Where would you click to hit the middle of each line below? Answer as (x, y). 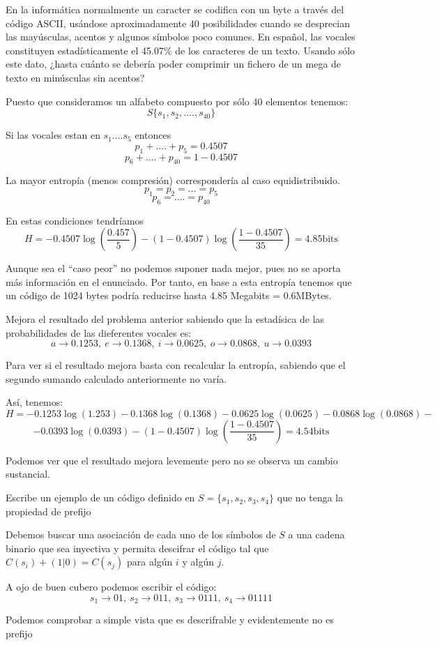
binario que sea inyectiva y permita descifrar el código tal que (137, 548)
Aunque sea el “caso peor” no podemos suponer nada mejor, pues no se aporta (173, 268)
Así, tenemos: (34, 402)
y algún (198, 562)
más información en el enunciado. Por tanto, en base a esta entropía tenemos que (179, 281)
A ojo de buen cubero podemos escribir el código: (111, 587)
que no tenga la (310, 498)
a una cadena (316, 534)
